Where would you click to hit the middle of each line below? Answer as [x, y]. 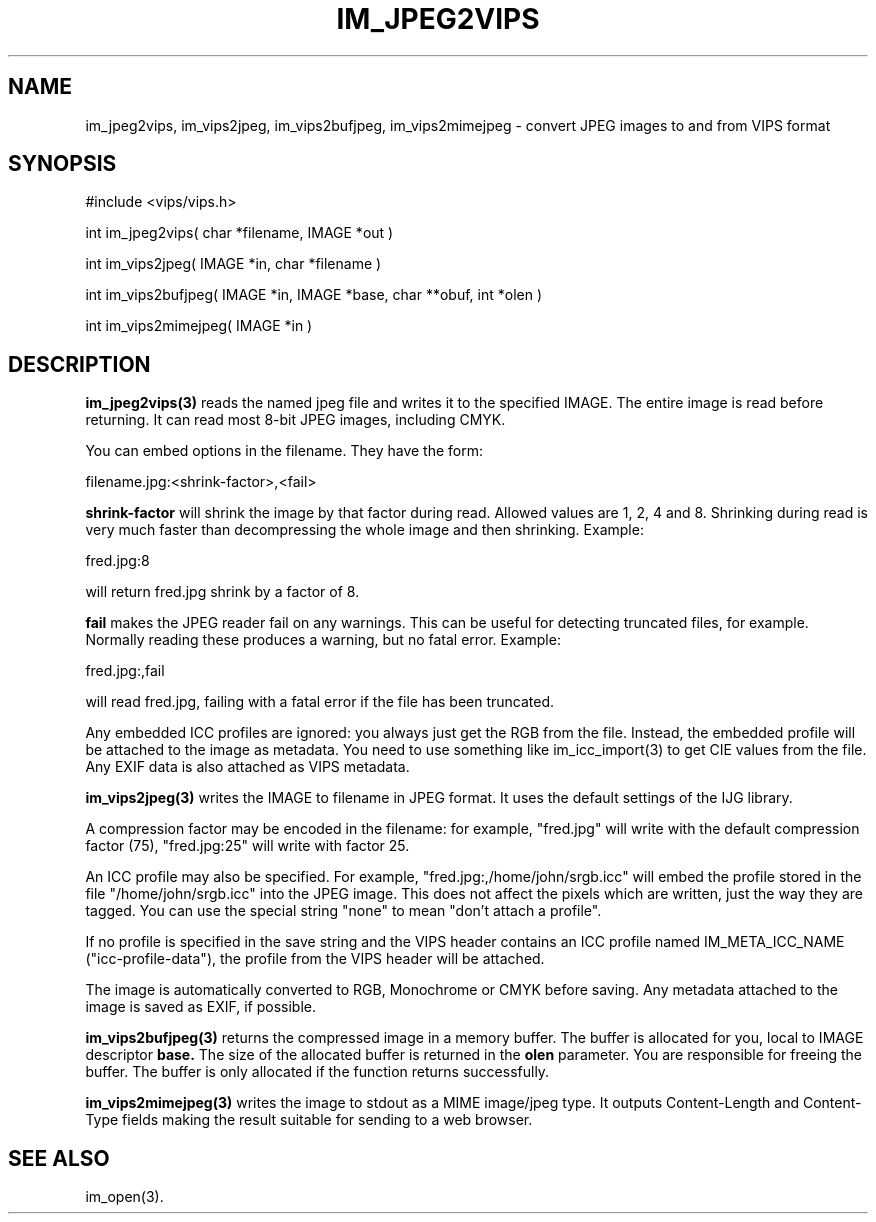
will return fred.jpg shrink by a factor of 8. [222, 592]
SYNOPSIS [62, 164]
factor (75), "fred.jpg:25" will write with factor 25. [247, 846]
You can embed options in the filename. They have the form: [284, 451]
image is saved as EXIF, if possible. [201, 1007]
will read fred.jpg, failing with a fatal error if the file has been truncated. [320, 702]
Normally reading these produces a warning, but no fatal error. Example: [323, 640]
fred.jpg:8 [117, 561]
